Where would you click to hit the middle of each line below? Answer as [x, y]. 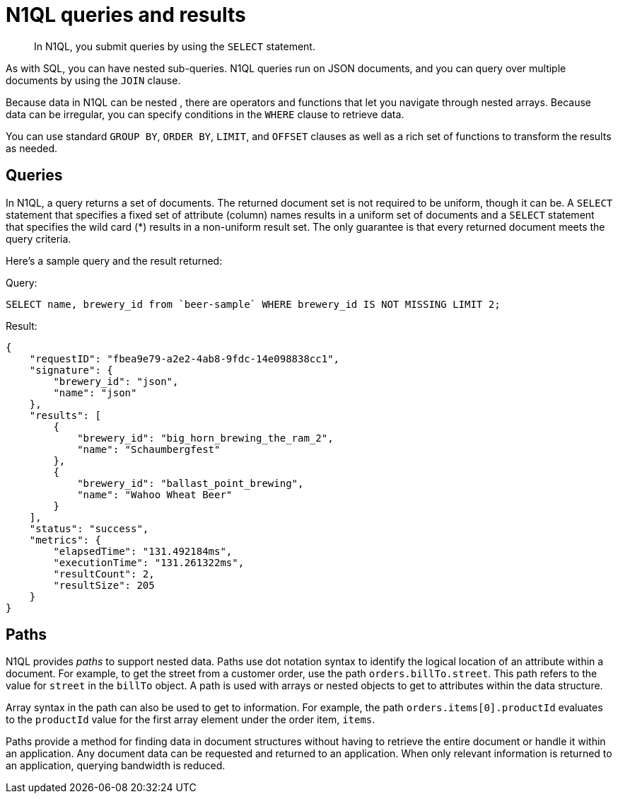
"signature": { [71, 370]
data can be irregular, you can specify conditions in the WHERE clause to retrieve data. [205, 114]
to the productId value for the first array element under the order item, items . [191, 720]
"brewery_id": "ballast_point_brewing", [191, 483]
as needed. [32, 148]
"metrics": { [65, 540]
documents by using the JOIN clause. [93, 80]
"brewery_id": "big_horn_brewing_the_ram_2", [205, 438]
